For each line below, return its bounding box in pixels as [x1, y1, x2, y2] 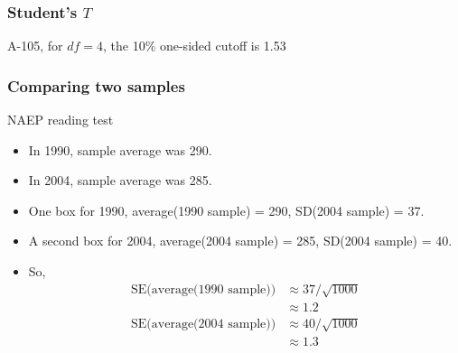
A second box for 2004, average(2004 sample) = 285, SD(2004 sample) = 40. [28, 231, 453, 250]
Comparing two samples [7, 74, 185, 97]
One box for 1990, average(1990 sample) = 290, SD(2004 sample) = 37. [28, 200, 425, 219]
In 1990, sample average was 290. [28, 140, 212, 159]
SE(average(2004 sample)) [131, 318, 276, 331]
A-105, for [7, 36, 63, 55]
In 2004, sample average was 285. [28, 171, 212, 190]
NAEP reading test [7, 110, 114, 129]
